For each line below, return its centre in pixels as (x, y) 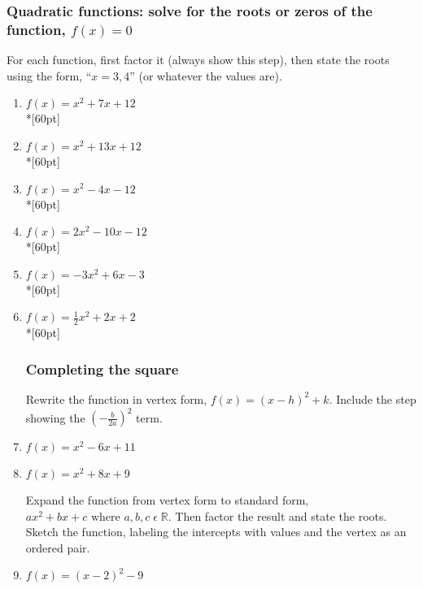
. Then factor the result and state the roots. (277, 515)
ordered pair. (58, 547)
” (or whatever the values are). (206, 75)
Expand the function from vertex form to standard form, (167, 500)
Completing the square (102, 368)
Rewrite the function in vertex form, (116, 398)
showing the (55, 417)
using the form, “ (49, 75)
